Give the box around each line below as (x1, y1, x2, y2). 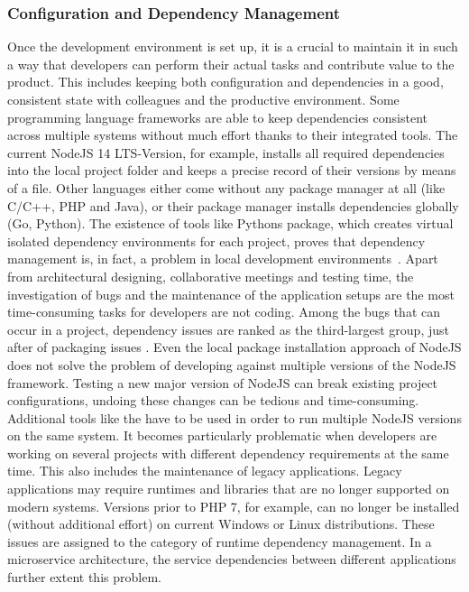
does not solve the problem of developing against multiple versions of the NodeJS (7, 355, 456, 374)
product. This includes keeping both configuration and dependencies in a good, (7, 72, 444, 91)
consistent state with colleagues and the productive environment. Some (7, 90, 400, 108)
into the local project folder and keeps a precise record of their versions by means (7, 161, 456, 180)
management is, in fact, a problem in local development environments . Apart (7, 249, 438, 268)
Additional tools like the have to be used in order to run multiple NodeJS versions (7, 408, 462, 427)
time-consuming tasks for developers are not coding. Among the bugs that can (7, 302, 440, 321)
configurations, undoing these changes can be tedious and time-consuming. (7, 391, 419, 410)
